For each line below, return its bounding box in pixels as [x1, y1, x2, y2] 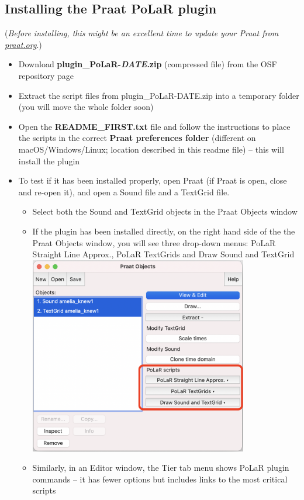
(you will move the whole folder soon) [18, 101, 154, 113]
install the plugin [18, 154, 80, 167]
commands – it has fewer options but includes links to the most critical [32, 473, 288, 485]
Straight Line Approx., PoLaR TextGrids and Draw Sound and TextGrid [32, 248, 295, 260]
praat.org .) [5, 38, 42, 50]
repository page [18, 69, 74, 81]
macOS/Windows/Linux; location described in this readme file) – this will [18, 143, 284, 155]
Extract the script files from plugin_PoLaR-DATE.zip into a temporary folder [18, 89, 299, 101]
